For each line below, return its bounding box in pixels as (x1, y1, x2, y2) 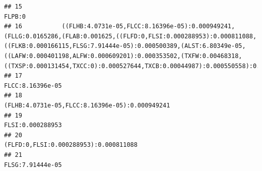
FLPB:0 (4, 13, 26, 20)
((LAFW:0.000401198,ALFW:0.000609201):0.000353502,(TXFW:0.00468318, (4, 52, 242, 60)
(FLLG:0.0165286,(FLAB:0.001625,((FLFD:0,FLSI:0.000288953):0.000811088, (4, 32, 257, 40)
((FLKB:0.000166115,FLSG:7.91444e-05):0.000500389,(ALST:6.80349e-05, (4, 42, 246, 50)
